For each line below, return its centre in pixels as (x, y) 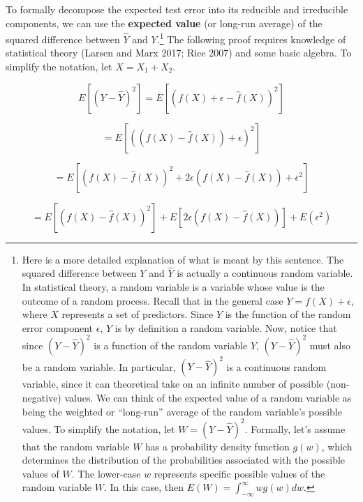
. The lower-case (106, 473)
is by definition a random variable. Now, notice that (226, 327)
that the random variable (76, 446)
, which (337, 446)
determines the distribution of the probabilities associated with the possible (184, 460)
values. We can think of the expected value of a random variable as (208, 397)
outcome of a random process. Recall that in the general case (153, 300)
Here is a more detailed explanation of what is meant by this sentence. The (183, 259)
